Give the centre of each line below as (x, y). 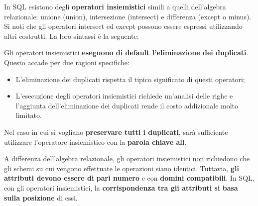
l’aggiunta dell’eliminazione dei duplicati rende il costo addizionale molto (127, 105)
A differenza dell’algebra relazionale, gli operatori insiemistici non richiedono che (127, 158)
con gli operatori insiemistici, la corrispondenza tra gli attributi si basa (121, 187)
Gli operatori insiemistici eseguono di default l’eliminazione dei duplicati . (126, 52)
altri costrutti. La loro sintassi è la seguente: (71, 36)
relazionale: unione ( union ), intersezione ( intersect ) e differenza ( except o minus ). (128, 16)
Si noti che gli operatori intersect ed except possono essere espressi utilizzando (123, 26)
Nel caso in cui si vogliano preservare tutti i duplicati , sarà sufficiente (116, 132)
